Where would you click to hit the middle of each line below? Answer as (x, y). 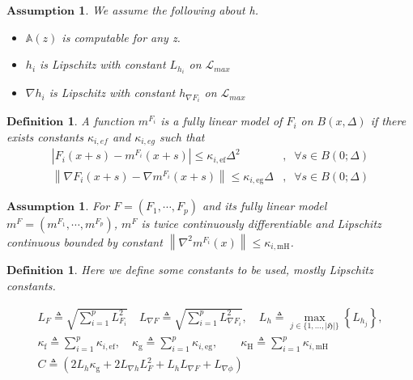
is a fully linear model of (221, 121)
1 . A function (101, 121)
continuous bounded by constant (85, 241)
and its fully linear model (265, 206)
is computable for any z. (121, 37)
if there (388, 121)
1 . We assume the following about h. (169, 10)
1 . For (94, 206)
